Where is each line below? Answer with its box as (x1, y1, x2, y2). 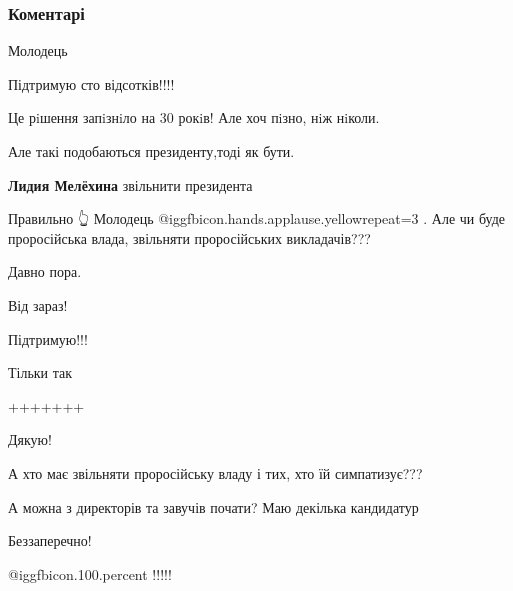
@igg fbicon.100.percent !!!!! (8, 563, 172, 584)
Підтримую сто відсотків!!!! (8, 73, 175, 94)
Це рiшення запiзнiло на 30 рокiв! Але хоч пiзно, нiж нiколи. (8, 107, 380, 128)
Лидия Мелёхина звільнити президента (8, 174, 253, 195)
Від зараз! (8, 294, 68, 315)
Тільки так (8, 362, 73, 383)
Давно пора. (8, 261, 82, 282)
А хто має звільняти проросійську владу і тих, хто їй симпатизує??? (8, 462, 423, 483)
